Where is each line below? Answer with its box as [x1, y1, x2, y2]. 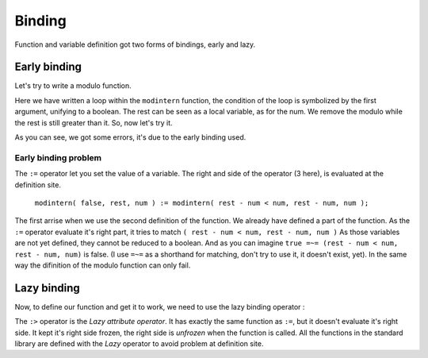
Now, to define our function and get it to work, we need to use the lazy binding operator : [14, 302, 305, 311]
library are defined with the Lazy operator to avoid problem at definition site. [14, 338, 264, 348]
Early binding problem [14, 152, 102, 163]
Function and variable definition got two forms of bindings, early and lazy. [14, 40, 256, 49]
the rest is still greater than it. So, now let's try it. [14, 117, 174, 127]
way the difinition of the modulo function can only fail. [14, 260, 191, 270]
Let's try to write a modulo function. [14, 81, 132, 90]
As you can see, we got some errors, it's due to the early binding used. [14, 133, 246, 142]
